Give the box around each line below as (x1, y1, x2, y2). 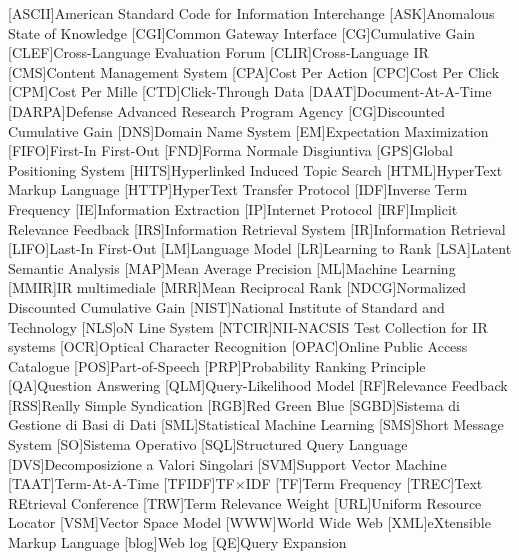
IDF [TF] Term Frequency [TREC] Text (245, 473, 483, 494)
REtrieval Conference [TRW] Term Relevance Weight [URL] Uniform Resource (8, 492, 482, 513)
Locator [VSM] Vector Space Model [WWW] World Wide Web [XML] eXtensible (8, 512, 491, 533)
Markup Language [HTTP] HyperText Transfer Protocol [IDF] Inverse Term (8, 179, 468, 200)
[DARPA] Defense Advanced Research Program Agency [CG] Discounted (8, 100, 445, 121)
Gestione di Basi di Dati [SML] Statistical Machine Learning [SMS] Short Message (8, 414, 504, 435)
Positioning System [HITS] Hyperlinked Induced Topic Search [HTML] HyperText (8, 159, 503, 180)
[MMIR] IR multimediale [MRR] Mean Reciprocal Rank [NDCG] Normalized (8, 277, 467, 298)
